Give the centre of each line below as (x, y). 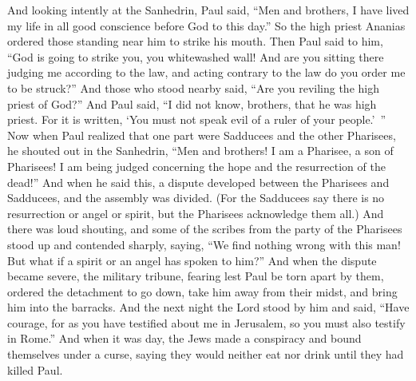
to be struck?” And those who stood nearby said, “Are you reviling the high (193, 87)
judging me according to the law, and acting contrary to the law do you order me (206, 72)
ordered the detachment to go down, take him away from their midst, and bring (202, 291)
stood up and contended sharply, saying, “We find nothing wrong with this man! (204, 244)
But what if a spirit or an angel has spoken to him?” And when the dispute (192, 260)
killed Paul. (35, 369)
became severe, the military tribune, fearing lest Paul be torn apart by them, (196, 276)
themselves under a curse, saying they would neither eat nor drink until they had (206, 354)
